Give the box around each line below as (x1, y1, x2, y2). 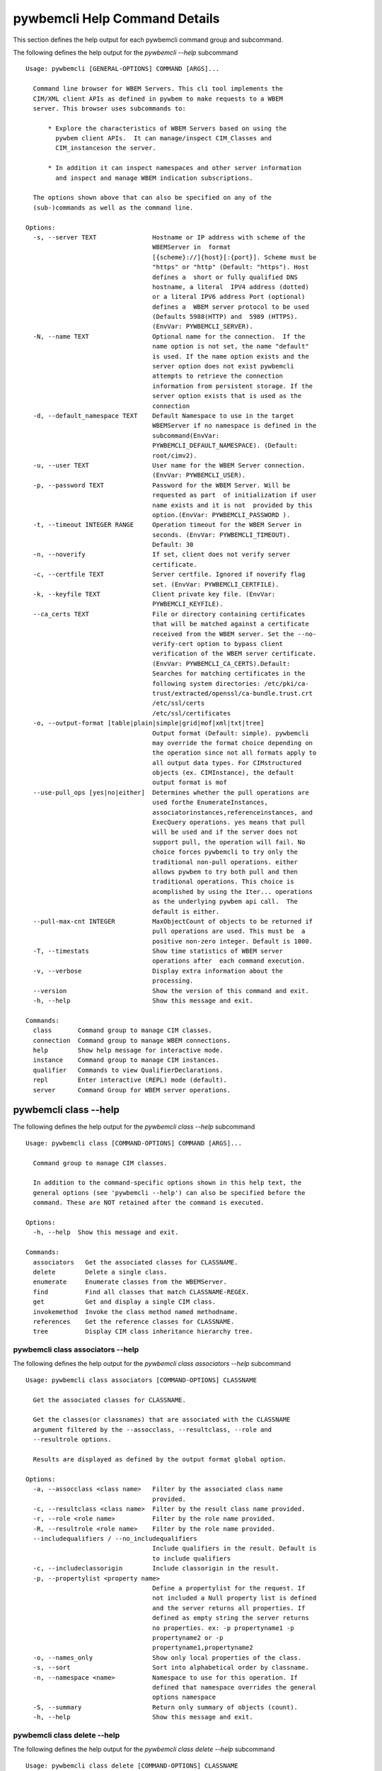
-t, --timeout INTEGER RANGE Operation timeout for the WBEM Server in (33, 521, 302, 529)
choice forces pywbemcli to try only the (152, 848, 299, 856)
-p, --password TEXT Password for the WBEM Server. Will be (33, 481, 291, 489)
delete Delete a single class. (33, 1268, 168, 1276)
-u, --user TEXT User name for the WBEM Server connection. (33, 461, 306, 469)
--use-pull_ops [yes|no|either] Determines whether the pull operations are (33, 788, 309, 796)
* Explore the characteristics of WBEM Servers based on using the (47, 124, 287, 132)
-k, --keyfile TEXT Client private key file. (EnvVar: (33, 590, 276, 599)
